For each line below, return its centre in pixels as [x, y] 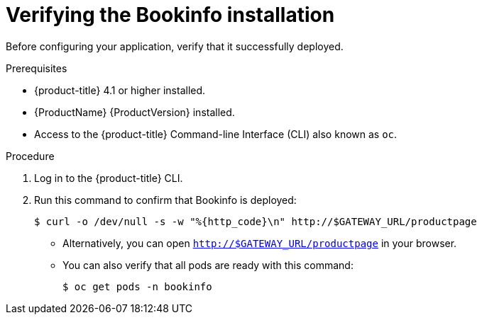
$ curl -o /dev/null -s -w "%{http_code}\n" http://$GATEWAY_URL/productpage [256, 221]
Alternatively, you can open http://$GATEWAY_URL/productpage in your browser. [260, 243]
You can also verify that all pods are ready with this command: [208, 265]
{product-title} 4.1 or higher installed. [120, 90]
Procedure [30, 156]
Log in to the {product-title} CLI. [109, 178]
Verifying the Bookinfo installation [170, 15]
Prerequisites [37, 68]
